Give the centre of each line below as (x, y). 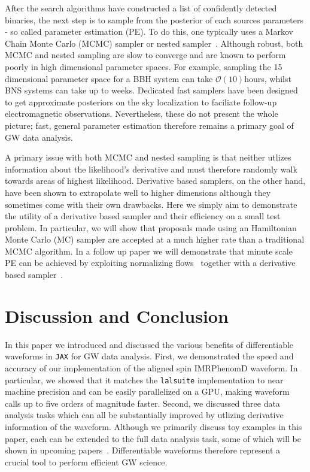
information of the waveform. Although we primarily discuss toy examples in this (154, 427)
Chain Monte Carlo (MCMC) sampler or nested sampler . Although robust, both (154, 43)
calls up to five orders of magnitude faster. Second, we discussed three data (142, 403)
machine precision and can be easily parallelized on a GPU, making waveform (147, 391)
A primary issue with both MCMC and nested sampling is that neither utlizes (148, 157)
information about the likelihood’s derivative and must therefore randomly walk (151, 169)
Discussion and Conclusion (117, 315)
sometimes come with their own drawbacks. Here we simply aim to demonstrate (151, 204)
